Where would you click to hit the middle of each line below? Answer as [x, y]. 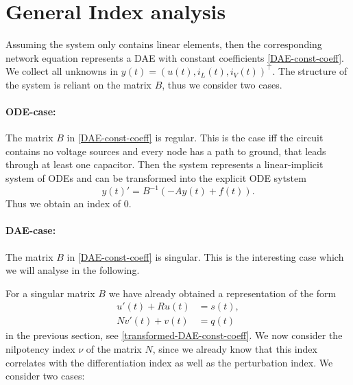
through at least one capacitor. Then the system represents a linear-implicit [165, 164]
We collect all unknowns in [62, 71]
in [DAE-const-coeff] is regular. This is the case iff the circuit [195, 138]
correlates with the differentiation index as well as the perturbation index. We [169, 362]
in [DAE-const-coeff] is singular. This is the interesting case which [205, 256]
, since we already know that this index [235, 349]
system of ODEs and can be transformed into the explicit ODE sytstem [156, 178]
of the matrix [114, 349]
